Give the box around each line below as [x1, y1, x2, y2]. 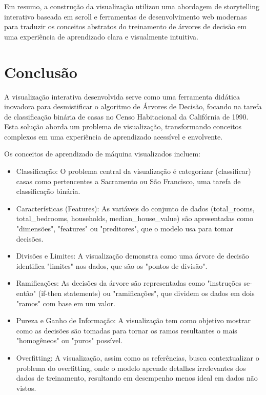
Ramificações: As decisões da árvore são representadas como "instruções [16, 278, 241, 288]
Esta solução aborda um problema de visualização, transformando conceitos [4, 121, 242, 132]
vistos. [16, 382, 36, 393]
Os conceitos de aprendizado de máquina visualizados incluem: [4, 148, 201, 159]
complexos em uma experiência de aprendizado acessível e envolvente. [4, 131, 223, 142]
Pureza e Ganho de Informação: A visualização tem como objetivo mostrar [16, 315, 251, 326]
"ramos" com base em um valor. [16, 298, 115, 308]
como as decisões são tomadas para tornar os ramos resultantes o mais [16, 325, 237, 335]
